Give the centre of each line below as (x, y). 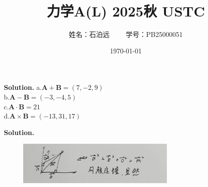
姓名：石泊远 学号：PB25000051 (126, 34)
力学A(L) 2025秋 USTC (126, 11)
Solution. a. (23, 87)
